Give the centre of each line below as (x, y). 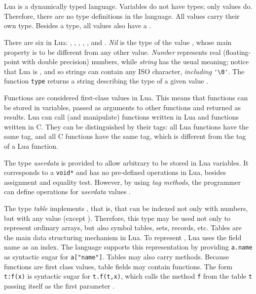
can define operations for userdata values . (67, 191)
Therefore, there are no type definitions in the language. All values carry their (122, 16)
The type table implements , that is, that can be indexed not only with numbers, (126, 208)
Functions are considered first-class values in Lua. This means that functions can (126, 98)
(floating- (237, 52)
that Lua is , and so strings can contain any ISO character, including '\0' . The (124, 71)
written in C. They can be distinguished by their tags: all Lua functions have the (127, 126)
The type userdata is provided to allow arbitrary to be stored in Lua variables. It (126, 162)
